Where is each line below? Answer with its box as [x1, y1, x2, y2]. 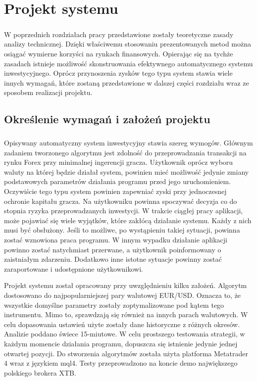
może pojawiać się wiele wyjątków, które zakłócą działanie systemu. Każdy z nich [4, 215, 252, 225]
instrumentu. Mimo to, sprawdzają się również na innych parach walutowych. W [4, 309, 248, 320]
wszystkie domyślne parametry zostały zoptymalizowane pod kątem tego [4, 299, 224, 310]
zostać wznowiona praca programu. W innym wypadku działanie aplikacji [4, 235, 227, 244]
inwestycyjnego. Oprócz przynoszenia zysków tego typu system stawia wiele [4, 68, 233, 78]
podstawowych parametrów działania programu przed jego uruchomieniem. [4, 176, 231, 187]
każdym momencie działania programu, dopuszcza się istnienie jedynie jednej [4, 338, 238, 348]
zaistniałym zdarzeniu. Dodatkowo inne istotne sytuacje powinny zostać [4, 254, 222, 264]
